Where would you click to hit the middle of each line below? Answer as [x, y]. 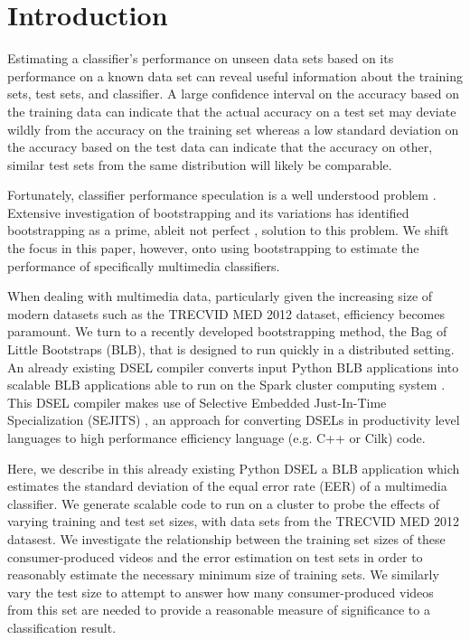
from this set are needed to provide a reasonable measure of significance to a [219, 610]
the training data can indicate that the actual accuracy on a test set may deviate [232, 111]
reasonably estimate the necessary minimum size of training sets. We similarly [223, 574]
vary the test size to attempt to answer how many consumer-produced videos [221, 592]
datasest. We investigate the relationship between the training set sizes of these [226, 538]
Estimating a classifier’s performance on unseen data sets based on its [201, 58]
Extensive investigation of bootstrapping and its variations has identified [208, 212]
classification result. [62, 627]
